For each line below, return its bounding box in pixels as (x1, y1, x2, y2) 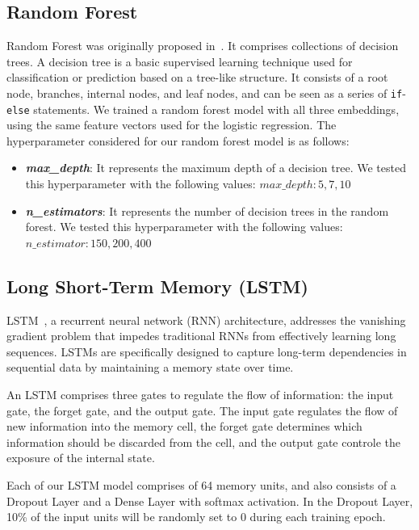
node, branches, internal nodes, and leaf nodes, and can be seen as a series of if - (6, 84, 406, 101)
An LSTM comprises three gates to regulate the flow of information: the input (6, 386, 394, 403)
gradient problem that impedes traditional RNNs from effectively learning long (6, 327, 396, 344)
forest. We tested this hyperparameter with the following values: (25, 218, 343, 235)
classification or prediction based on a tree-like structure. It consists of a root (6, 69, 388, 86)
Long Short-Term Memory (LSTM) (6, 273, 308, 298)
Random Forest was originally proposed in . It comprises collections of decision (6, 37, 399, 54)
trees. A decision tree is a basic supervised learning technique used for (6, 53, 353, 69)
